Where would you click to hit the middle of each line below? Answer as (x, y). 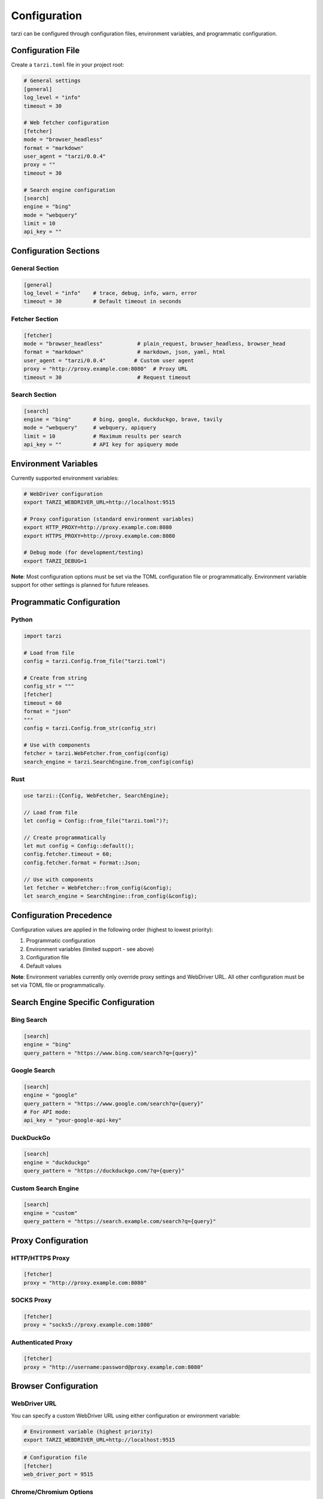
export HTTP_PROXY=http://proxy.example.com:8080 (98, 527)
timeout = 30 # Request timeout (107, 377)
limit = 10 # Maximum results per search (103, 436)
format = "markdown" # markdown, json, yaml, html (125, 352)
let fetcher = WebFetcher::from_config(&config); (98, 888)
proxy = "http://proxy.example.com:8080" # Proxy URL (106, 369)
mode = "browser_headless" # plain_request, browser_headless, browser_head (155, 344)
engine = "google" (51, 1095)
